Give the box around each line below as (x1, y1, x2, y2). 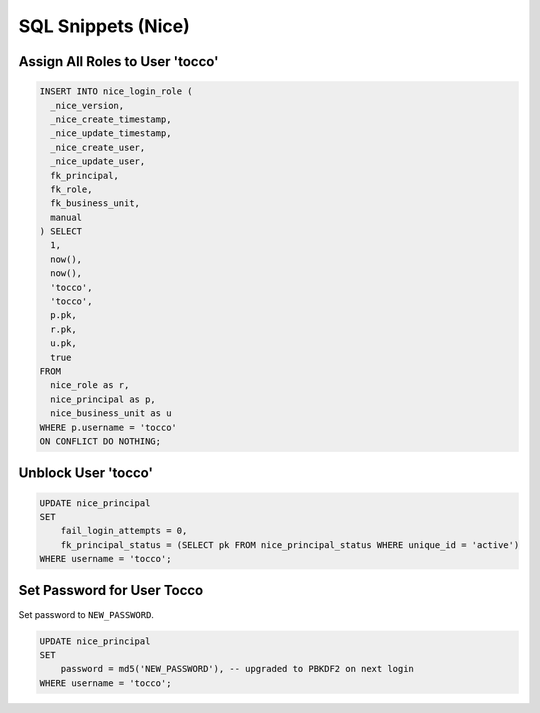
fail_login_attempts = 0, (60, 525, 188, 537)
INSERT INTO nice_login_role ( (39, 86, 194, 97)
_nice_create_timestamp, (50, 113, 172, 125)
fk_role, (50, 183, 93, 195)
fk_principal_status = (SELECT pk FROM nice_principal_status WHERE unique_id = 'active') (60, 539, 520, 550)
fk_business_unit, (50, 198, 140, 209)
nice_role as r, (50, 380, 130, 391)
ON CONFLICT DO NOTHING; (39, 435, 162, 447)
